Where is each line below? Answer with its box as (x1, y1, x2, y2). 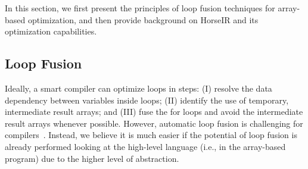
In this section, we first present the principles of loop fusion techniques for (5, 2, 275, 14)
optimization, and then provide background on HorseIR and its (27, 13, 259, 26)
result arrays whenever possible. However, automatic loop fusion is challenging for (5, 117, 303, 129)
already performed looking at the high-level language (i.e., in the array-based (5, 140, 286, 152)
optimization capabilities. (5, 25, 97, 37)
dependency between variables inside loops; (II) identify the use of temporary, (5, 93, 289, 106)
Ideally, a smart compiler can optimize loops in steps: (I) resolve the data (5, 82, 272, 94)
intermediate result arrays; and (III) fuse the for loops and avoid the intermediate (5, 105, 303, 118)
